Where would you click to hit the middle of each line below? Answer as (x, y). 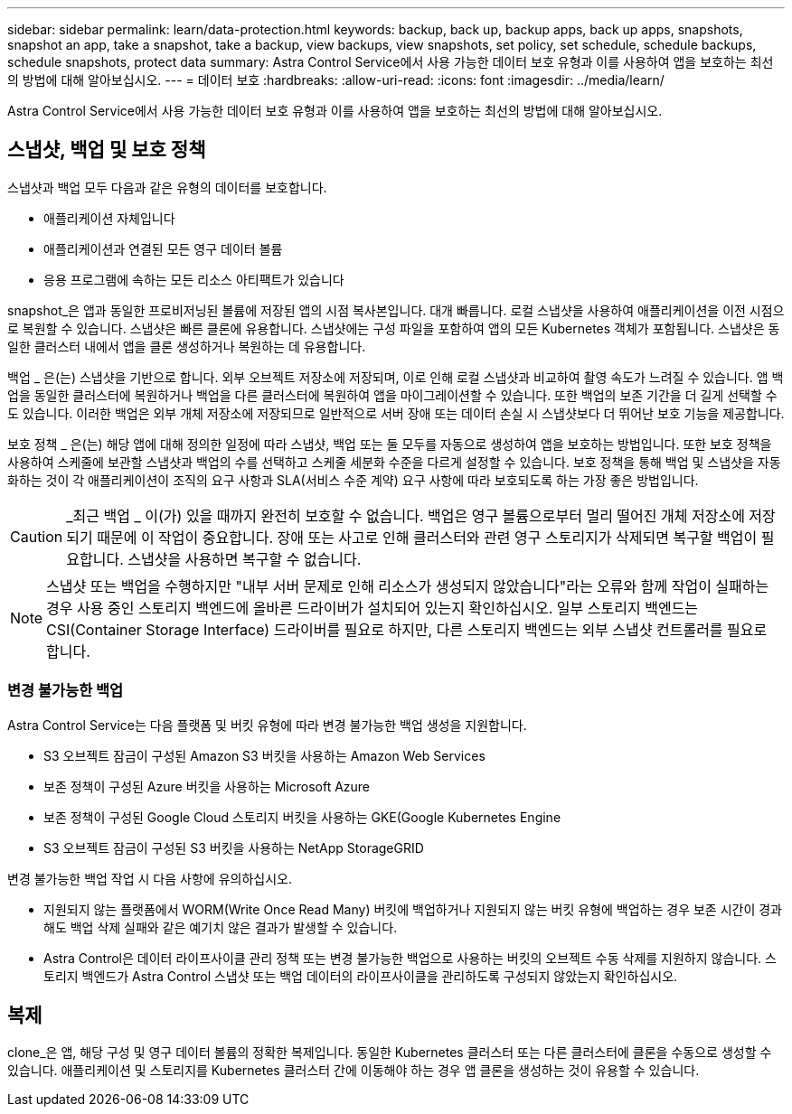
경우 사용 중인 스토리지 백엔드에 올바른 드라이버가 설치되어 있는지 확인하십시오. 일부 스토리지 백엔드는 (372, 608)
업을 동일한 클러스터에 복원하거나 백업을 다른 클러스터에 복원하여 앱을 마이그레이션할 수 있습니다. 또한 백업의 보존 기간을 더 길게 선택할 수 (392, 395)
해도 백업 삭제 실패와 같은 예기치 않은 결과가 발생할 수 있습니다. (221, 927)
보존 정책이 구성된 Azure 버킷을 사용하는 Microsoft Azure (207, 786)
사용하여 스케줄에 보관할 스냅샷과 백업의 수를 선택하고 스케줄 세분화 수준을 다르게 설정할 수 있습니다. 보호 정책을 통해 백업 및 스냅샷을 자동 (394, 462)
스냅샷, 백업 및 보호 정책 (107, 150)
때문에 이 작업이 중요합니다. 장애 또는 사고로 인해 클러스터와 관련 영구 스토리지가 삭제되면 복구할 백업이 (427, 537)
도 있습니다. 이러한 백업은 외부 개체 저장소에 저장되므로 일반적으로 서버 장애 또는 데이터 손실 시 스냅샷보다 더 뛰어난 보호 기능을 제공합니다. (396, 413)
